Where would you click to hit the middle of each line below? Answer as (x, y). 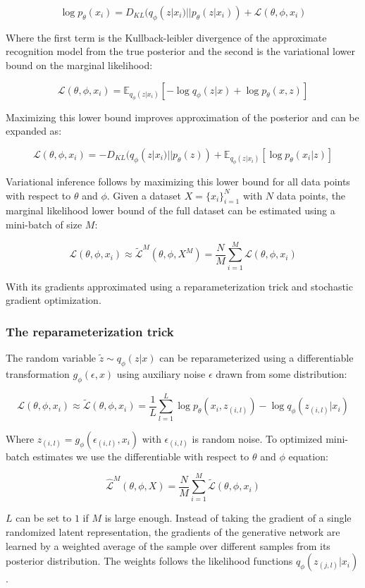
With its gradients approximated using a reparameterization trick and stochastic (179, 286)
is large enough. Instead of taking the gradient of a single (228, 518)
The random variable (51, 358)
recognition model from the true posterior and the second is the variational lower (180, 51)
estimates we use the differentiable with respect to (141, 456)
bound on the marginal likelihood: (79, 65)
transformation (38, 373)
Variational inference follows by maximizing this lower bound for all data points (178, 181)
